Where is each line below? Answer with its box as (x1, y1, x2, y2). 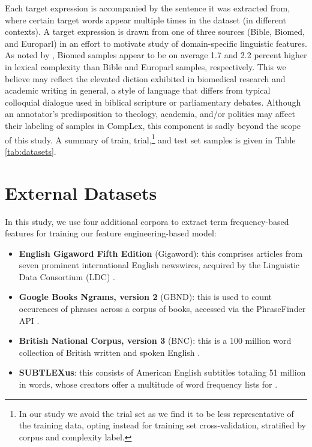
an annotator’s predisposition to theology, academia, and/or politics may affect (5, 107, 295, 120)
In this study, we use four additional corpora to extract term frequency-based (5, 215, 289, 227)
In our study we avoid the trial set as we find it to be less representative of (19, 407, 294, 419)
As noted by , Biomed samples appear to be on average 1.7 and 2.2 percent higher (5, 49, 307, 61)
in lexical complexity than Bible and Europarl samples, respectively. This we (5, 60, 286, 73)
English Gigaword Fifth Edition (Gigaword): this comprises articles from (19, 247, 303, 259)
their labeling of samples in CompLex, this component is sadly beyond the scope (5, 119, 301, 131)
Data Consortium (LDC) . (19, 270, 115, 283)
